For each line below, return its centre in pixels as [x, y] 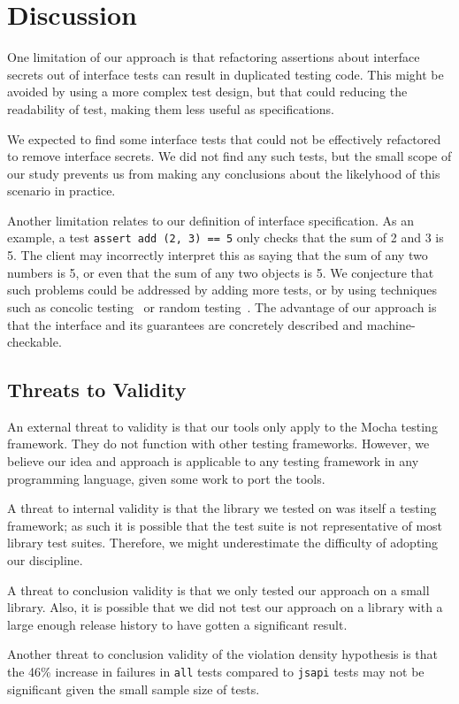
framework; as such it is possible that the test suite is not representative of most [225, 525]
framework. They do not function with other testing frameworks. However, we [218, 444]
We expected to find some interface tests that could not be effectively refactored [224, 138]
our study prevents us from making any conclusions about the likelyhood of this [224, 173]
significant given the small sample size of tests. [134, 689]
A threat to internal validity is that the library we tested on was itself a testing [222, 508]
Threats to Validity [97, 390]
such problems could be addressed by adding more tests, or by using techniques [222, 290]
